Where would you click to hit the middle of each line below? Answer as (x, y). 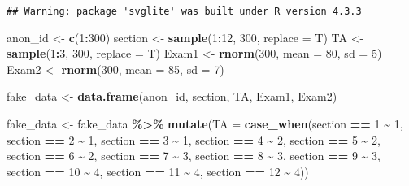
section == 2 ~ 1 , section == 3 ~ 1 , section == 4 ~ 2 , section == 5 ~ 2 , (194, 139)
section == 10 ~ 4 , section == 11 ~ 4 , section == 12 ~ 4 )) (158, 171)
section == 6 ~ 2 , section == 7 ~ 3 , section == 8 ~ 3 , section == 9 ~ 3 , (194, 156)
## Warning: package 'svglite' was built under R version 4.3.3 (184, 11)
